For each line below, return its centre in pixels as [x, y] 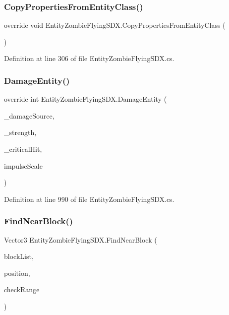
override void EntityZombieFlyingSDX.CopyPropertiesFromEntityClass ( [115, 25]
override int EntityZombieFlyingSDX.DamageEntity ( [86, 99]
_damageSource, [29, 115]
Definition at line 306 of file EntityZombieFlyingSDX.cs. [89, 58]
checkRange [22, 289]
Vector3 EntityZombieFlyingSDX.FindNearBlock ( [81, 239]
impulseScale [23, 165]
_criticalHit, [23, 149]
